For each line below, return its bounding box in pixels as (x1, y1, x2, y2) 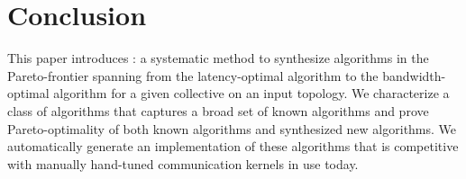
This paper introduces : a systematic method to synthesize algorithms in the (7, 49, 429, 67)
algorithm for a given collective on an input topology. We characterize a (53, 84, 450, 103)
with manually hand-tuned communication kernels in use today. (7, 154, 359, 173)
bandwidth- (382, 66, 446, 85)
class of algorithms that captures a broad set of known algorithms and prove (7, 101, 429, 120)
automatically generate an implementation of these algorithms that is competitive (7, 137, 459, 156)
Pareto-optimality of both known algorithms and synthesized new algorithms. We (7, 119, 457, 138)
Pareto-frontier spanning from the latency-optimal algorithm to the (7, 66, 379, 85)
